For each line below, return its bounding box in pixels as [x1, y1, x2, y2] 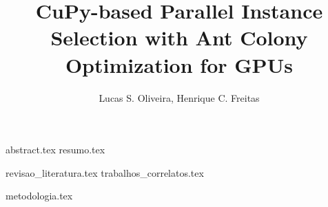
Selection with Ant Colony [50, 23, 308, 52]
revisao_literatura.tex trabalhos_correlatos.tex [6, 165, 204, 179]
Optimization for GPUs [65, 50, 294, 78]
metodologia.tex [6, 188, 73, 203]
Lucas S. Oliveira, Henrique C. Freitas [99, 90, 260, 105]
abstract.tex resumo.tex [6, 142, 105, 157]
